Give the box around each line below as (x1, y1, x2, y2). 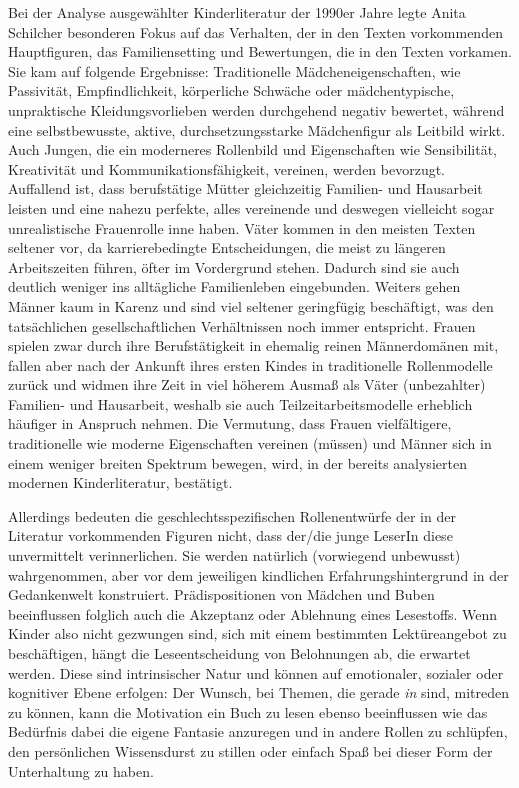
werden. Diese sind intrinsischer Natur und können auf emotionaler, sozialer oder (8, 662, 504, 683)
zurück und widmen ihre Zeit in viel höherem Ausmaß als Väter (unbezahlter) (8, 374, 486, 395)
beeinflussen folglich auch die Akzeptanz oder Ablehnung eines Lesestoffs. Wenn (8, 603, 498, 624)
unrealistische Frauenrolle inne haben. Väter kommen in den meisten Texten (8, 217, 476, 238)
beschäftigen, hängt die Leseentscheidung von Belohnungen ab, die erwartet (8, 643, 471, 663)
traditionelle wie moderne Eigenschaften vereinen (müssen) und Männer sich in (8, 433, 492, 454)
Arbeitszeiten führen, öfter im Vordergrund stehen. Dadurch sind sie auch (8, 256, 460, 277)
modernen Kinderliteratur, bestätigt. (8, 472, 233, 493)
